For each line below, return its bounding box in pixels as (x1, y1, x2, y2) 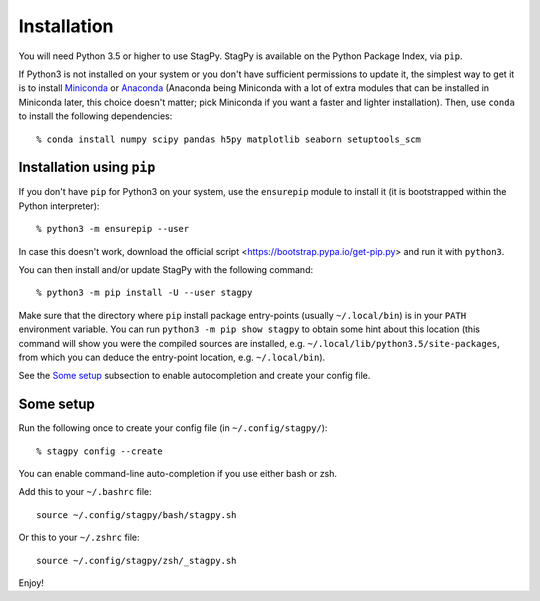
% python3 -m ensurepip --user (36, 223, 190, 235)
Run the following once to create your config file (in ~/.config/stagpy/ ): (18, 422, 328, 434)
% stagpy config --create (36, 445, 164, 457)
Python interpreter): (18, 200, 100, 212)
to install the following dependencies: (18, 110, 173, 122)
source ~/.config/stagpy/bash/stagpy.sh (36, 509, 237, 520)
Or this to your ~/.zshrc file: (18, 531, 140, 544)
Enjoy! (18, 576, 45, 589)
